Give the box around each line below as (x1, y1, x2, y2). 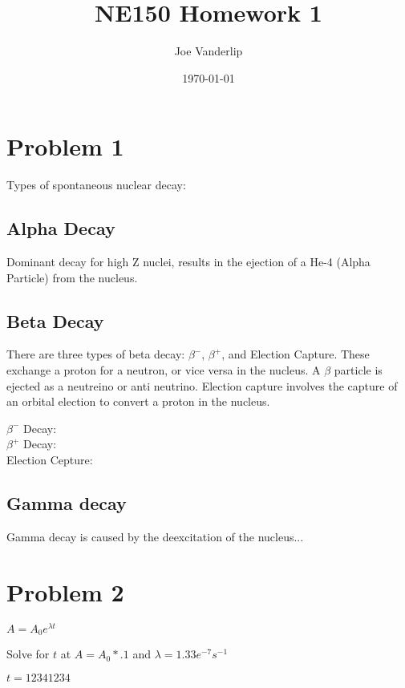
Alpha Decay (6, 216, 115, 241)
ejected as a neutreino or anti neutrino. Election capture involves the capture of (6, 377, 398, 394)
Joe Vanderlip (174, 42, 243, 59)
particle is (334, 362, 383, 378)
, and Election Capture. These (221, 346, 370, 362)
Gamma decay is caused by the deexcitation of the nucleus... (6, 528, 304, 544)
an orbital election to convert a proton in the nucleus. (6, 393, 270, 410)
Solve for (6, 646, 50, 662)
